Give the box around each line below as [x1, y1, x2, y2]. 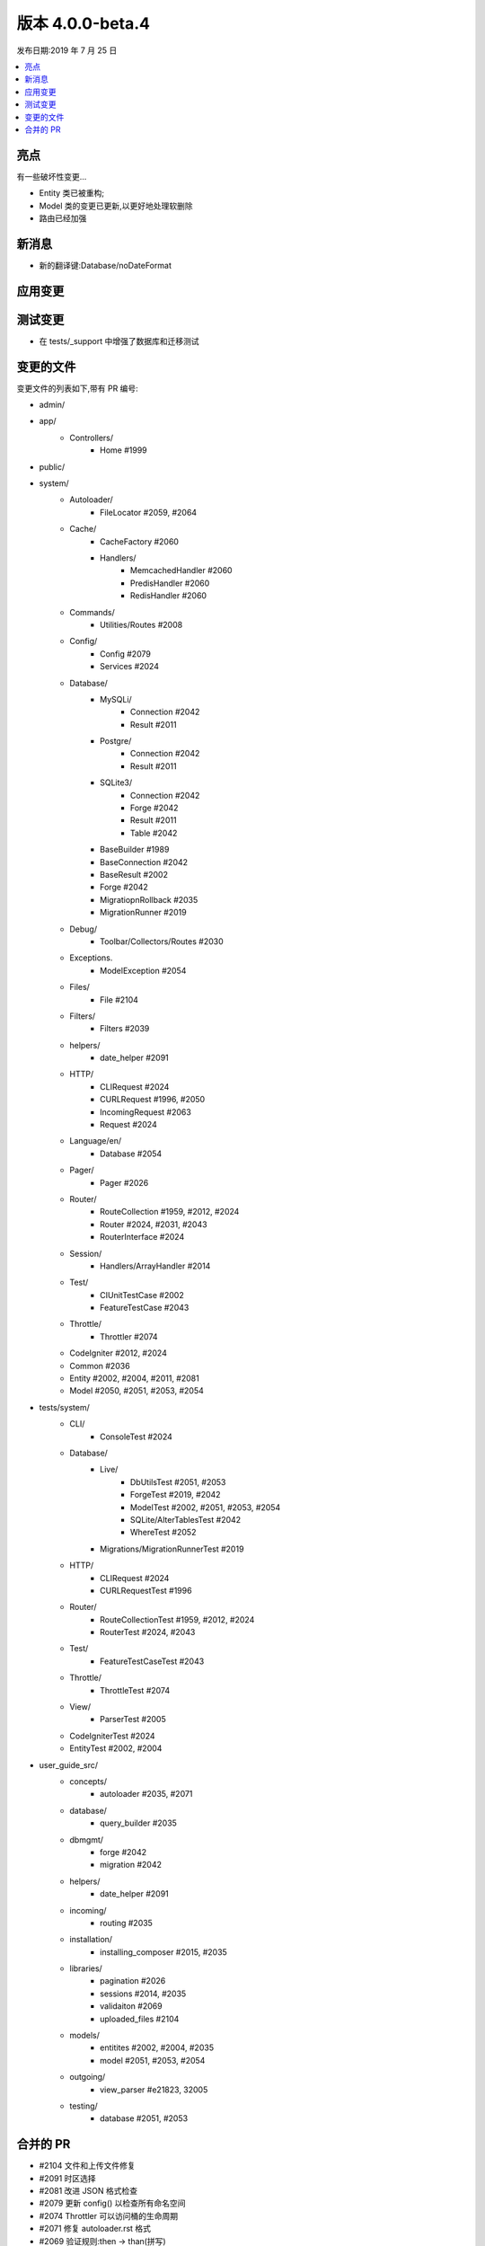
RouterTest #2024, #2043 [100, 1627, 196, 1638]
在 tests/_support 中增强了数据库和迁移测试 [39, 335, 199, 346]
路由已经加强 [39, 212, 87, 224]
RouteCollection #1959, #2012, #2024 [100, 1207, 240, 1217]
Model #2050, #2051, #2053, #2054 [69, 1385, 204, 1396]
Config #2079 [100, 648, 152, 659]
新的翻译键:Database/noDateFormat [39, 260, 172, 270]
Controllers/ [69, 432, 114, 443]
